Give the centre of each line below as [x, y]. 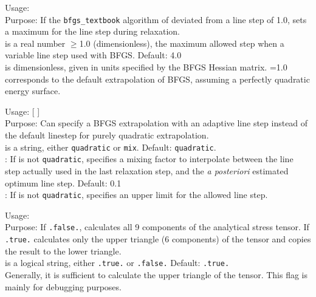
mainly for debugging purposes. [63, 286]
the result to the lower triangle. [63, 251]
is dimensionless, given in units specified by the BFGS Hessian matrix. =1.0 [146, 67]
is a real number [35, 43]
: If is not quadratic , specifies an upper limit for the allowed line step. [136, 195]
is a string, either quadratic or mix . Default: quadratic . [111, 147]
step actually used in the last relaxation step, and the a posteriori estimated [147, 170]
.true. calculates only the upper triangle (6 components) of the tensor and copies [158, 239]
